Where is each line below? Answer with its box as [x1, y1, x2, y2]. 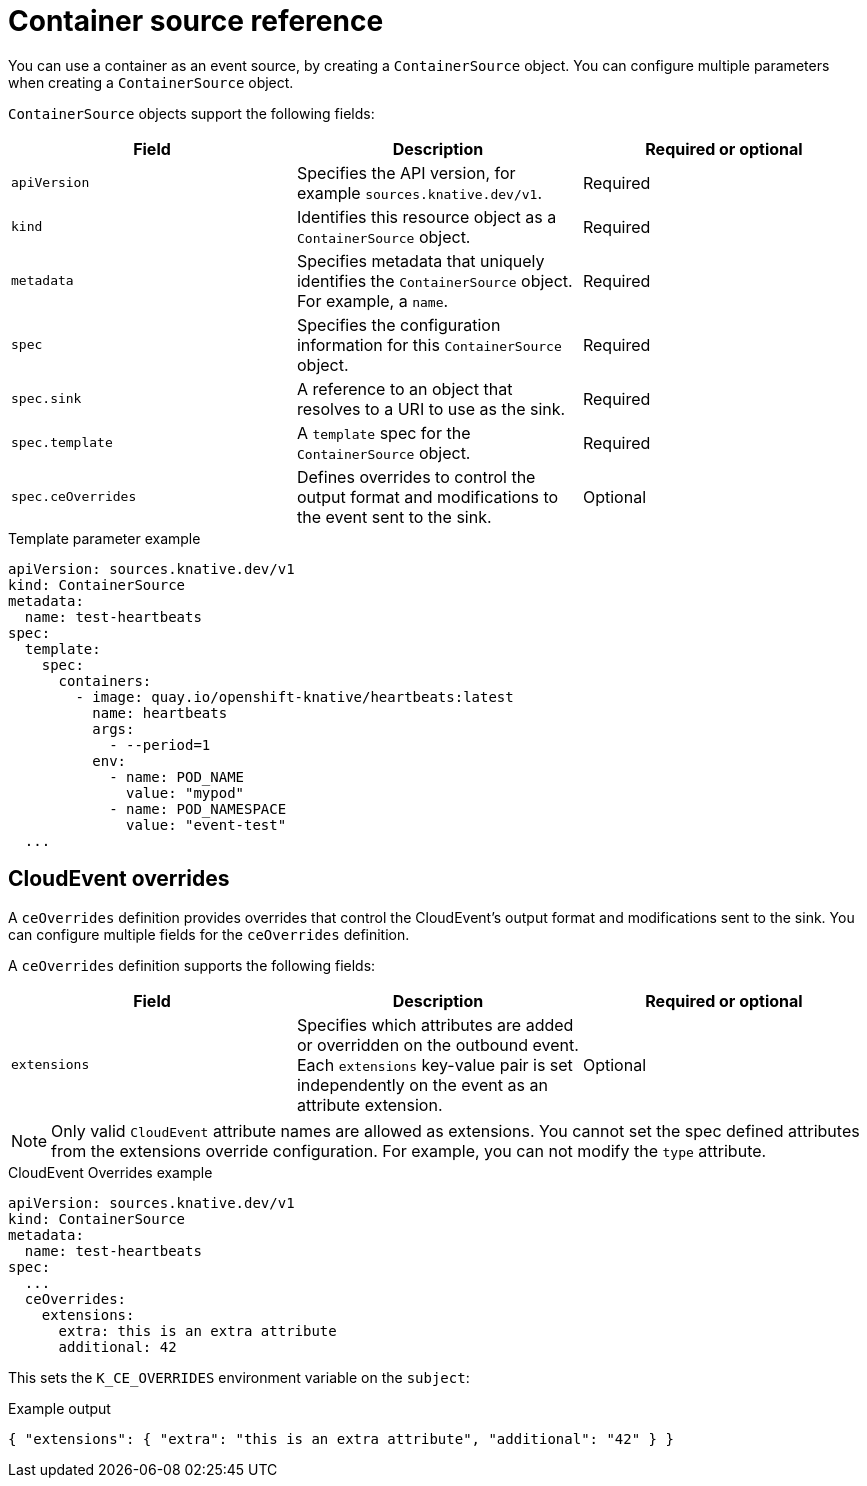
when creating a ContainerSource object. [8, 73, 294, 91]
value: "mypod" [126, 784, 245, 801]
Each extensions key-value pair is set [296, 1054, 573, 1075]
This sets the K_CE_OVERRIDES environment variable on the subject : [8, 1368, 470, 1386]
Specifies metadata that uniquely [296, 250, 545, 271]
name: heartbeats [92, 704, 228, 721]
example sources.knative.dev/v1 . [296, 182, 542, 203]
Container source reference [8, 4, 384, 38]
